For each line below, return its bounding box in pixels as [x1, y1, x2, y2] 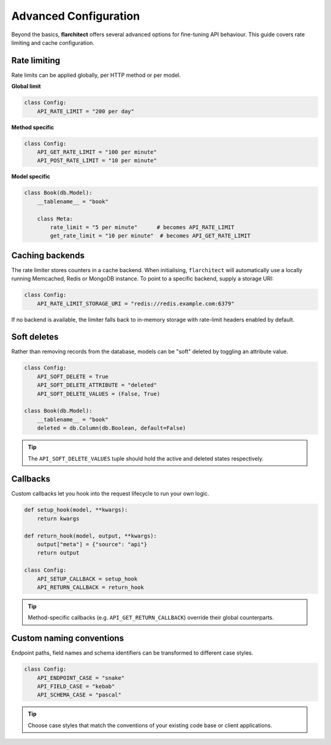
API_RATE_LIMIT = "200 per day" [37, 107, 135, 115]
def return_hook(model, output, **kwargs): [24, 532, 158, 539]
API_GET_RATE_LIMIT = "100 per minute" [37, 148, 158, 155]
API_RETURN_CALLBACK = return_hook [37, 583, 144, 591]
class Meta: [37, 215, 74, 222]
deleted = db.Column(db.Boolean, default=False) [37, 424, 186, 432]
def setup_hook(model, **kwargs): [24, 507, 128, 513]
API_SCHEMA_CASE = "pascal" [37, 692, 122, 698]
